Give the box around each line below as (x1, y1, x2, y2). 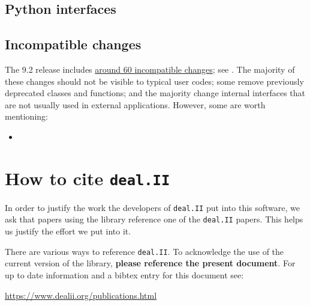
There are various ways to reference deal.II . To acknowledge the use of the (5, 245, 284, 257)
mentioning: (5, 110, 48, 123)
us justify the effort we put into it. (5, 225, 131, 237)
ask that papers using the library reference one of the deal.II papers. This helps (5, 213, 303, 225)
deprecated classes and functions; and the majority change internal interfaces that (5, 87, 306, 99)
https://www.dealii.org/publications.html (5, 289, 157, 301)
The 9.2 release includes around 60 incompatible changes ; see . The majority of (5, 63, 295, 75)
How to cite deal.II (5, 165, 170, 190)
